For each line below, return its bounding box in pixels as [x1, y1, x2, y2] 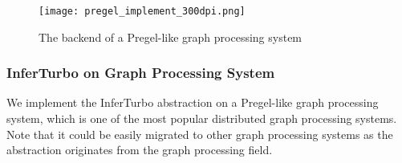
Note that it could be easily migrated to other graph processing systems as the [6, 125, 393, 142]
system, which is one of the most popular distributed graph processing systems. [6, 110, 397, 127]
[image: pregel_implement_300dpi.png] [39, 6, 246, 17]
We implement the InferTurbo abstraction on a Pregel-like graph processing [6, 94, 379, 111]
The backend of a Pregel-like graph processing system [39, 28, 303, 45]
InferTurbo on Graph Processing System [6, 63, 275, 83]
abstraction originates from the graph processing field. [6, 141, 273, 158]
